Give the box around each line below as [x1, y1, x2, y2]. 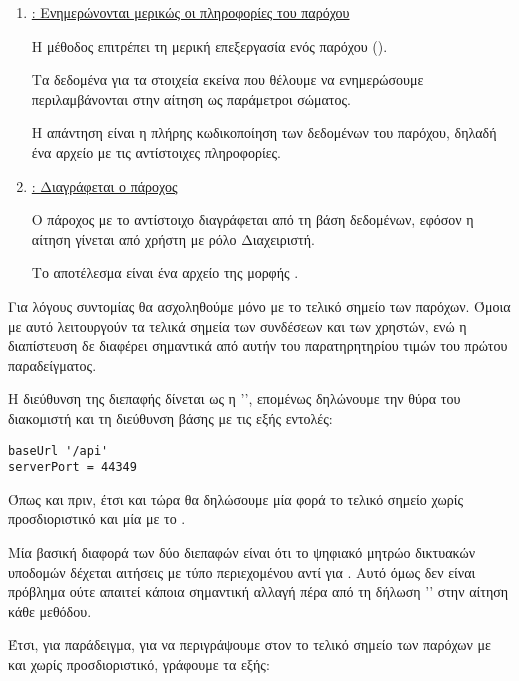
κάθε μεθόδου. [8, 600, 92, 621]
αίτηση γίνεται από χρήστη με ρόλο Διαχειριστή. [31, 228, 315, 249]
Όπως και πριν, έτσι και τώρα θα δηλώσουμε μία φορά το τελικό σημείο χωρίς [8, 488, 463, 509]
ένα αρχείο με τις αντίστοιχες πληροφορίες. [31, 141, 281, 162]
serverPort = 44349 [8, 460, 137, 475]
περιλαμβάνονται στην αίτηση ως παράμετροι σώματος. [31, 88, 351, 109]
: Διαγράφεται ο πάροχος [31, 175, 178, 196]
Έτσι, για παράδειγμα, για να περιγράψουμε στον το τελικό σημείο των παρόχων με [8, 634, 491, 655]
